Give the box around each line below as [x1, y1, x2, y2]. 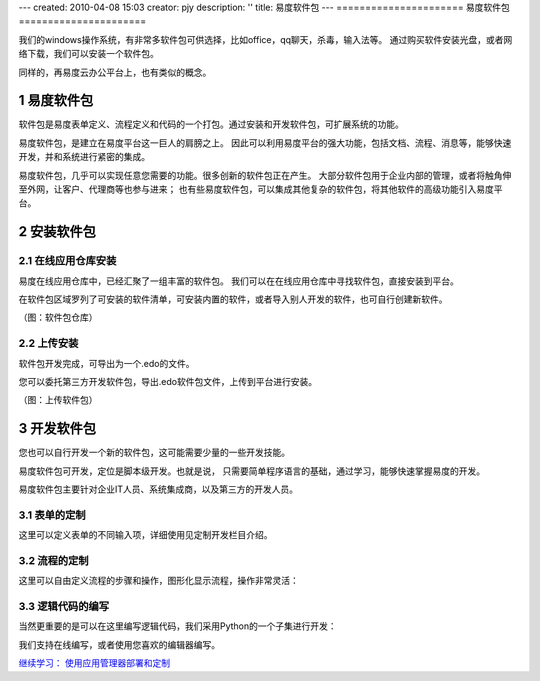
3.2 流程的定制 [18, 553, 89, 567]
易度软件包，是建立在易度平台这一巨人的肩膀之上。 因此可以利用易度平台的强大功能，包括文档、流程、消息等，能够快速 [18, 136, 512, 149]
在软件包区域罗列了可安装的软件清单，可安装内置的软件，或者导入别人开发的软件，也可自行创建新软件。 [18, 293, 448, 305]
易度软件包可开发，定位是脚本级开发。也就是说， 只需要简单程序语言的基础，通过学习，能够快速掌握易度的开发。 [18, 465, 485, 477]
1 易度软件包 [18, 92, 94, 109]
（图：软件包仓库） [18, 311, 98, 324]
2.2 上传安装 [18, 336, 79, 350]
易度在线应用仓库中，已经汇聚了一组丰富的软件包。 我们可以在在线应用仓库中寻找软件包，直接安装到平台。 [18, 275, 459, 287]
